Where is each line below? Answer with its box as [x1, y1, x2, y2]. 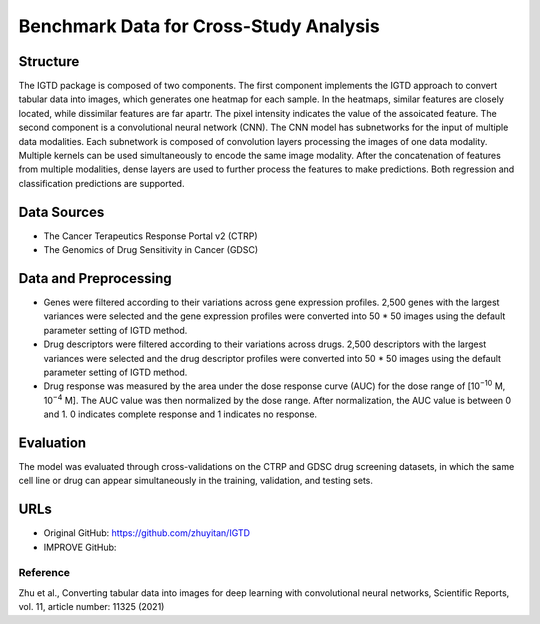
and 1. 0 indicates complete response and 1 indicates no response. [43, 408, 318, 420]
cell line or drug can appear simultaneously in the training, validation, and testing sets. [18, 475, 374, 487]
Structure [18, 53, 80, 70]
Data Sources [18, 203, 105, 220]
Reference [18, 566, 70, 580]
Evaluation [18, 434, 87, 451]
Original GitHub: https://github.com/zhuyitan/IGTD [43, 527, 250, 539]
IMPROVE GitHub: [43, 541, 117, 553]
